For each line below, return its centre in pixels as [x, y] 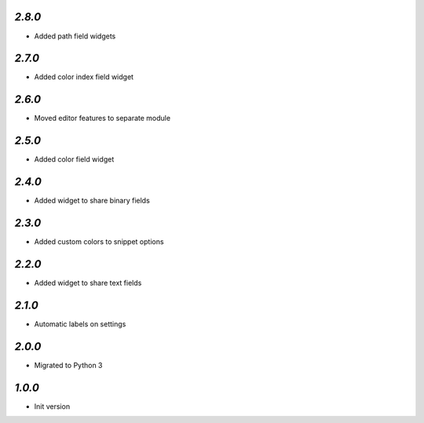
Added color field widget [74, 159]
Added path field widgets [75, 36]
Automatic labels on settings [80, 324]
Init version [52, 406]
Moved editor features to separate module [102, 119]
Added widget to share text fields [88, 283]
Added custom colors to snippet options [99, 242]
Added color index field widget [84, 77]
